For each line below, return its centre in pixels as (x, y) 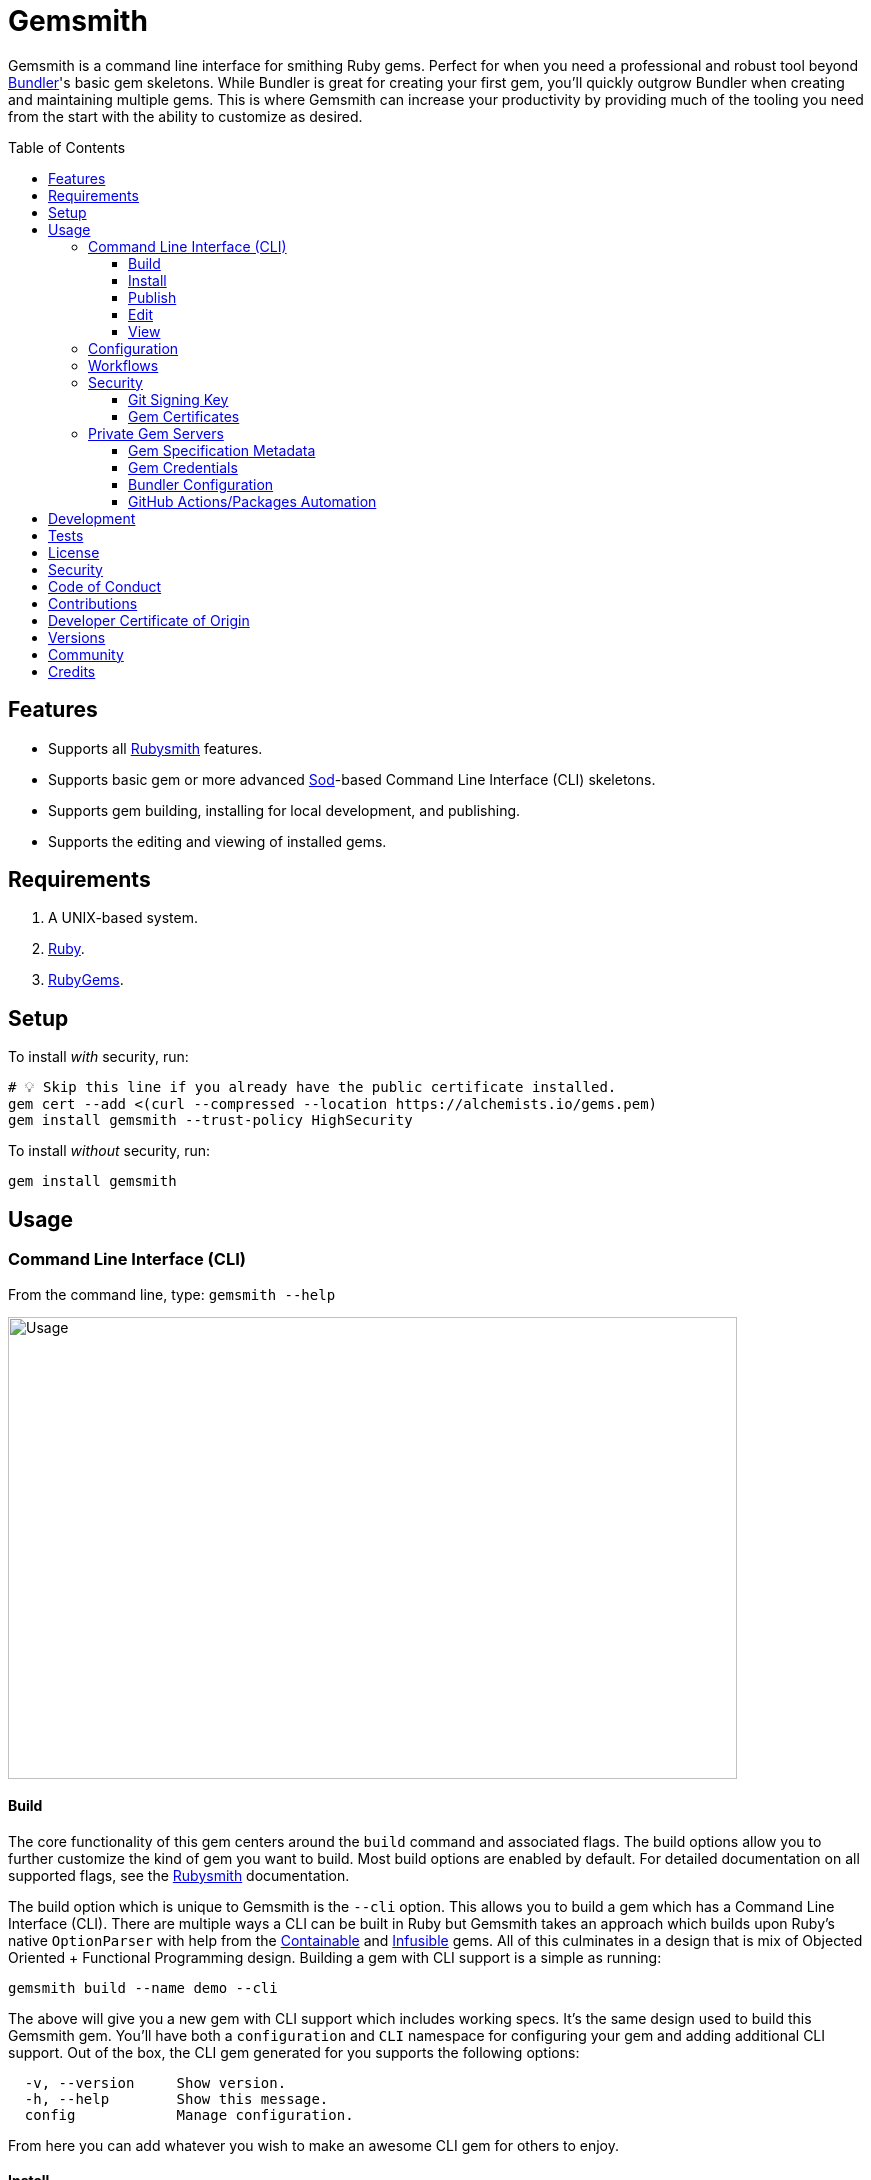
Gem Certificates (184, 416)
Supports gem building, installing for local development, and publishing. (284, 810)
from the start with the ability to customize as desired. (185, 116)
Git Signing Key (178, 399)
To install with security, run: (98, 1057)
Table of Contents (67, 147)
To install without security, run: (109, 1151)
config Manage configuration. (189, 2114)
